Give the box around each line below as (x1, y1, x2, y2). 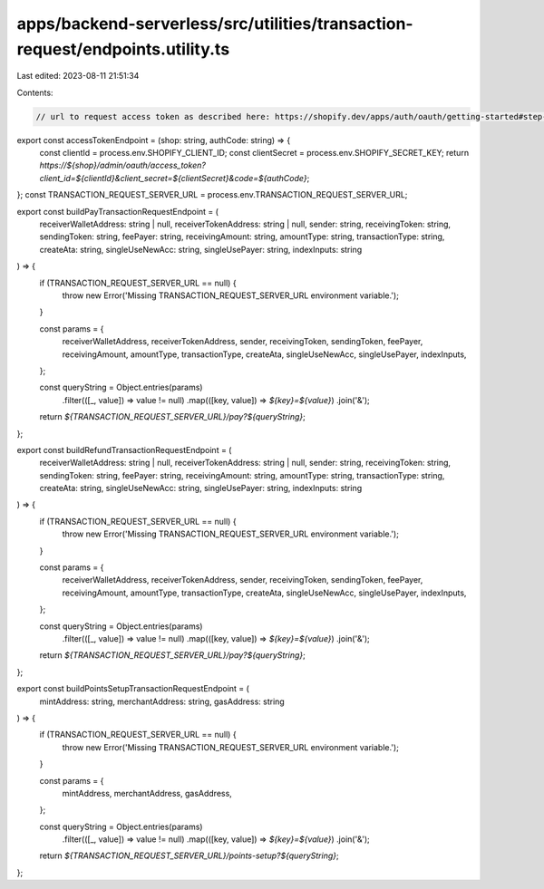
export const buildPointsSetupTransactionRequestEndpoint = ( (16, 683, 249, 694)
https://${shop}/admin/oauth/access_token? (39, 159, 206, 171)
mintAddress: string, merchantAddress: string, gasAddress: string (39, 696, 285, 707)
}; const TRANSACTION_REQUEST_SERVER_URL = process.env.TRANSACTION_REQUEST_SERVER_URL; (16, 189, 408, 200)
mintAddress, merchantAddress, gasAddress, (62, 788, 233, 798)
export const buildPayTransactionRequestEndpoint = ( (16, 206, 219, 217)
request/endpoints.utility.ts (16, 39, 230, 59)
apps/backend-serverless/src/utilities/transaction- (16, 14, 413, 34)
